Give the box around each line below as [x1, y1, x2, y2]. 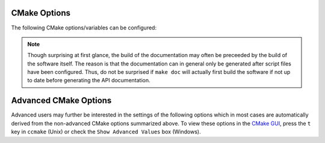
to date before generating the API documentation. [27, 77, 150, 84]
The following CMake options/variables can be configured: [11, 24, 156, 31]
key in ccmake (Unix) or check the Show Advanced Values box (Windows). [11, 128, 201, 135]
